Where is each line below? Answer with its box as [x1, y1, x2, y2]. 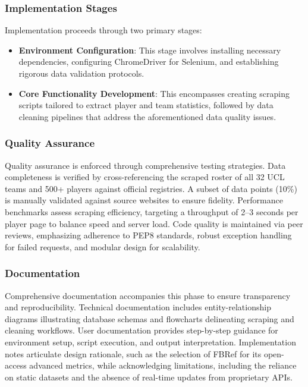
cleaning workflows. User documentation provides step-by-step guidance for [5, 324, 278, 336]
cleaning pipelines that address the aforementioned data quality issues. [18, 110, 276, 122]
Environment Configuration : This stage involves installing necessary [18, 43, 281, 56]
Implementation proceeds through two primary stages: [5, 24, 202, 36]
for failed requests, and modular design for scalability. [5, 240, 200, 253]
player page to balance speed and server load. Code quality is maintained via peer [5, 217, 303, 229]
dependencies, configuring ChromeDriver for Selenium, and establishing [18, 55, 279, 68]
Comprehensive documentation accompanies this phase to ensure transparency [5, 289, 291, 301]
